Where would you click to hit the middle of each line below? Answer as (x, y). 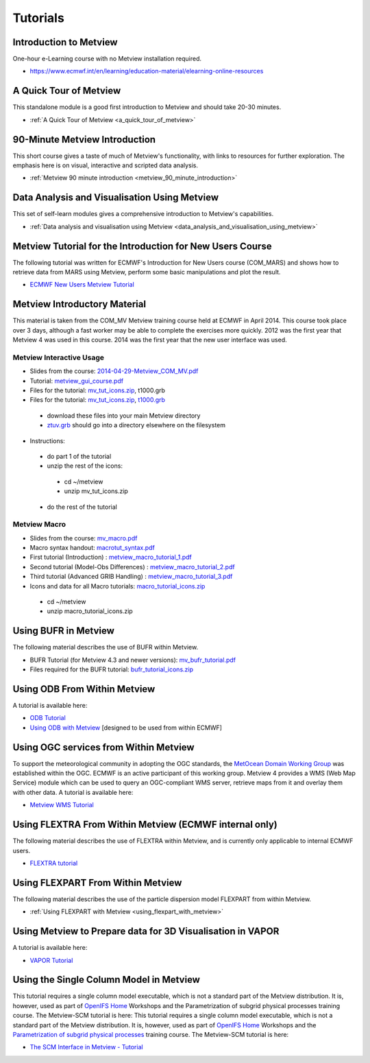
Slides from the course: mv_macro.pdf (84, 538)
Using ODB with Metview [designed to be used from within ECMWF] (126, 728)
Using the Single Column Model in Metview (106, 980)
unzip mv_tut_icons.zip (96, 491)
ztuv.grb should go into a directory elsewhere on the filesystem (136, 425)
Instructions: (47, 441)
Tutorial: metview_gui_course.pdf (76, 381)
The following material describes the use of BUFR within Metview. (106, 647)
